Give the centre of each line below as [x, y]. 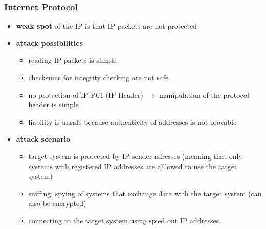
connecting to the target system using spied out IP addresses [124, 220]
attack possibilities [49, 43]
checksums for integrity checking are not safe [98, 77]
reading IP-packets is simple [72, 60]
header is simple [53, 105]
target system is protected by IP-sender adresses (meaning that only [135, 156]
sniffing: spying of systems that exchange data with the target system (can [145, 193]
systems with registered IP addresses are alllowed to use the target [133, 166]
